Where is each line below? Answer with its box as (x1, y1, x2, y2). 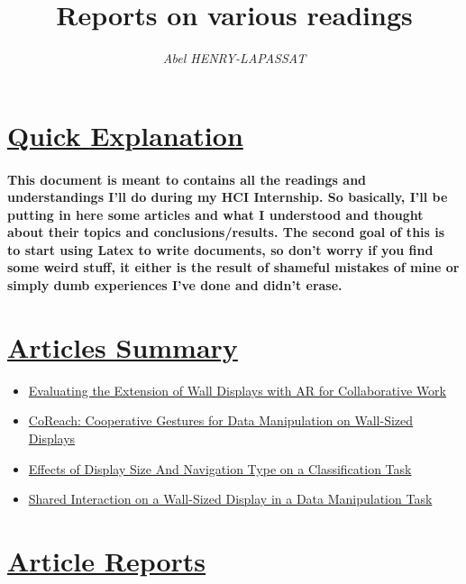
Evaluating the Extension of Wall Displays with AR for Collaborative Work (28, 380, 446, 399)
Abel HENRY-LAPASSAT (162, 49, 306, 68)
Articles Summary (7, 328, 238, 365)
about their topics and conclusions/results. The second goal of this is (7, 223, 445, 242)
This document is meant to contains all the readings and (7, 169, 367, 188)
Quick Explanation (7, 116, 243, 153)
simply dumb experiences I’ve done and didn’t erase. (7, 276, 343, 295)
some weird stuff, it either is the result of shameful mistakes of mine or (7, 258, 460, 277)
